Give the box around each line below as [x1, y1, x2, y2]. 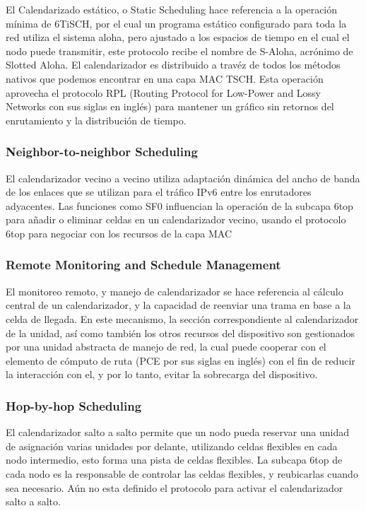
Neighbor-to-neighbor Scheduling [6, 143, 198, 160]
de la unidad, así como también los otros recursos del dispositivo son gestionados [6, 325, 355, 340]
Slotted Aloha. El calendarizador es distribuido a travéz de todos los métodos [6, 57, 341, 72]
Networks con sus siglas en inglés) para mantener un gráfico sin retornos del [6, 99, 334, 114]
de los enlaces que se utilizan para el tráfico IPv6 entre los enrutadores [6, 184, 312, 199]
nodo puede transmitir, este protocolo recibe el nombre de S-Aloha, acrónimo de [6, 43, 353, 58]
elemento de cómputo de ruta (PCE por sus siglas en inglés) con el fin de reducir [6, 353, 355, 368]
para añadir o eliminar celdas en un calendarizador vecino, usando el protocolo [6, 212, 346, 227]
